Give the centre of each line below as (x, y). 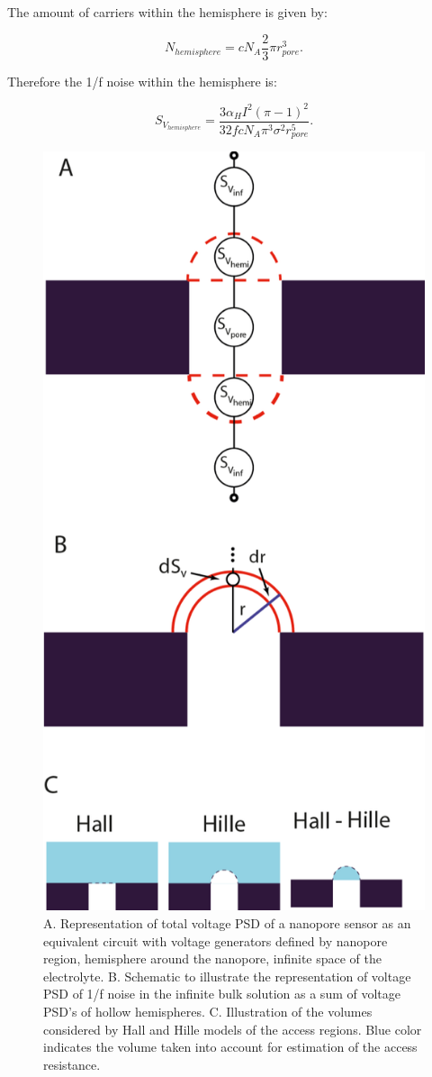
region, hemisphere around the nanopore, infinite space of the (213, 958)
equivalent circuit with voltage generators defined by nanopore (216, 940)
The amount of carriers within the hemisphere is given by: (167, 12)
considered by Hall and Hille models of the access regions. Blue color (233, 1029)
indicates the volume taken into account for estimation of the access (230, 1047)
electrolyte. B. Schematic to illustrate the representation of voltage (227, 976)
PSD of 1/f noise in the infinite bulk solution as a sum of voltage (222, 994)
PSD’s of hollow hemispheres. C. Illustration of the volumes (208, 1011)
